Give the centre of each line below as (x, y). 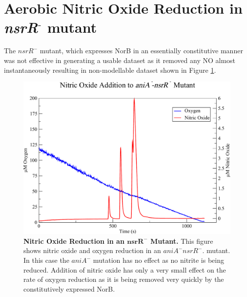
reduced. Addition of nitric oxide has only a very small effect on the (125, 269)
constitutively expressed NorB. (69, 288)
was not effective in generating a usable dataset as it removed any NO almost (120, 60)
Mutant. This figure (182, 241)
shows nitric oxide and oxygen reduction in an (92, 250)
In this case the (46, 260)
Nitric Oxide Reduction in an (74, 241)
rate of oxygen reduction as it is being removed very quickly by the (124, 279)
